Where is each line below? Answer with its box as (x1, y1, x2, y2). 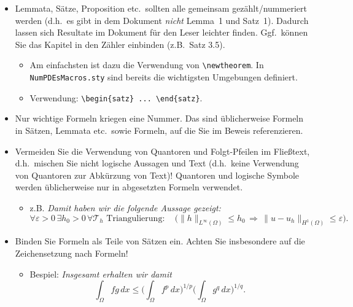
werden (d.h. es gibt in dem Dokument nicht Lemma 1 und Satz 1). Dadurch (15, 14, 309, 26)
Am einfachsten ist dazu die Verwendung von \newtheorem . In (29, 58, 264, 71)
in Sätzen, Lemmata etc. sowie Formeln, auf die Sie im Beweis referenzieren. (15, 123, 303, 136)
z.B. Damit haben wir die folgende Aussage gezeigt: (29, 201, 221, 214)
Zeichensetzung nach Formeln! (15, 246, 128, 259)
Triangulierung (106, 214, 163, 223)
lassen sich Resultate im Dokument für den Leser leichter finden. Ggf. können (15, 26, 308, 39)
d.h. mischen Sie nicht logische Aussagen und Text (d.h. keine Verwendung (15, 157, 299, 169)
